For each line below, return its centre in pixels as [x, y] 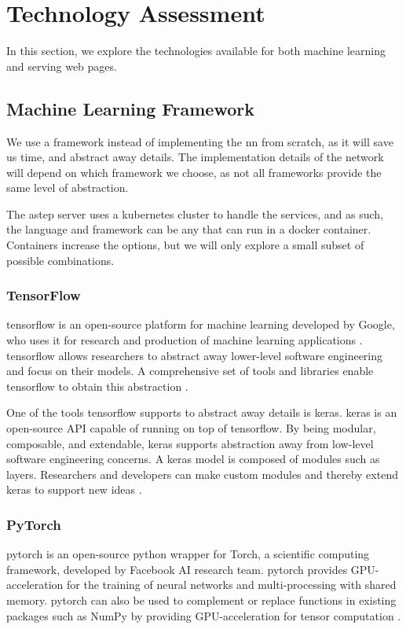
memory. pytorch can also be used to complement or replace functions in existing [201, 600]
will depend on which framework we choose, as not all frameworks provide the [194, 172]
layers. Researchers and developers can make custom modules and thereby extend [202, 474]
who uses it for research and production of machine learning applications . [185, 340]
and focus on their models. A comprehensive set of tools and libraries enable [190, 371]
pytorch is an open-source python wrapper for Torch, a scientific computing [188, 554]
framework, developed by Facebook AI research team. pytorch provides [177, 569]
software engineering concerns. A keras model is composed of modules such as [193, 459]
